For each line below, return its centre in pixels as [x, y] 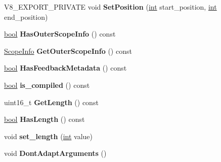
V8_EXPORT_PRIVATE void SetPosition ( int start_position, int [111, 7]
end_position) [26, 17]
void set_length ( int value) [48, 136]
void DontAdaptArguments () [55, 153]
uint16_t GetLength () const [51, 102]
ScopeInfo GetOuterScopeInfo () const [68, 51]
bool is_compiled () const [47, 85]
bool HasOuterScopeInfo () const [60, 34]
